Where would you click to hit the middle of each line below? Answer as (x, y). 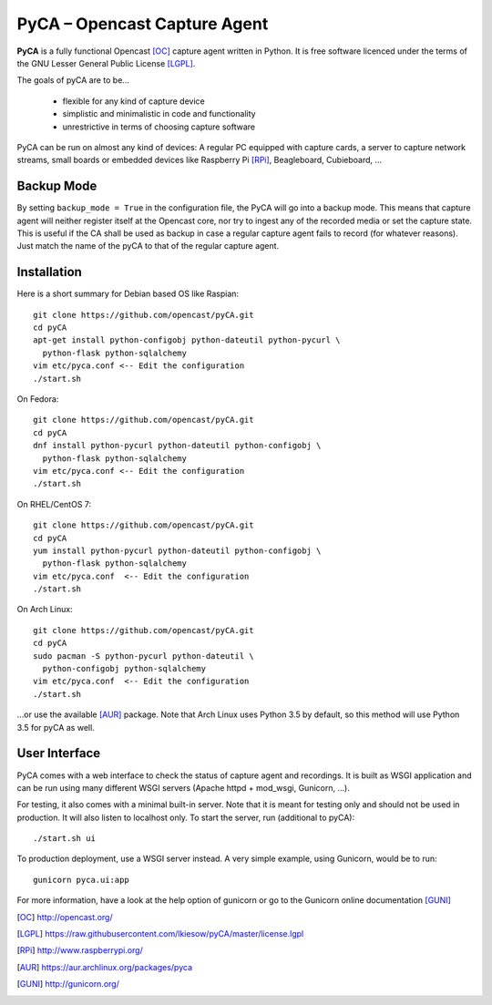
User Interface (59, 753)
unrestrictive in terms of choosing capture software (159, 127)
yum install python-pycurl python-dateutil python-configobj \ (177, 550)
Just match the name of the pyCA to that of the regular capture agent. (148, 246)
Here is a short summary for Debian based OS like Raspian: (128, 294)
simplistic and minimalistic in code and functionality (159, 114)
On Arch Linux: (45, 610)
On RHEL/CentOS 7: (54, 504)
